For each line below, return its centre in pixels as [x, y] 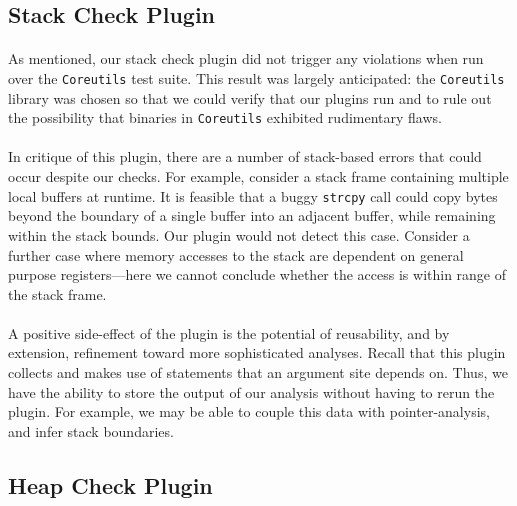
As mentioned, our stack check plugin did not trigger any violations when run [246, 58]
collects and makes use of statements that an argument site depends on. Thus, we [258, 372]
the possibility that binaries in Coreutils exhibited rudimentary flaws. [225, 117]
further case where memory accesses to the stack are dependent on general [236, 254]
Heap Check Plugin [110, 484]
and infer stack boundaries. [91, 430]
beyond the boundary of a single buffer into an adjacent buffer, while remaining [252, 215]
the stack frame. [57, 293]
